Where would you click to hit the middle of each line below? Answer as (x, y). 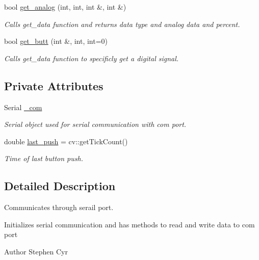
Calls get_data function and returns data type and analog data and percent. (122, 24)
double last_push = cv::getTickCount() (66, 141)
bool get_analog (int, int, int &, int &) (65, 7)
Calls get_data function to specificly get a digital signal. (92, 58)
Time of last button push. (44, 158)
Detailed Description (60, 186)
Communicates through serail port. (59, 207)
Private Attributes (54, 85)
